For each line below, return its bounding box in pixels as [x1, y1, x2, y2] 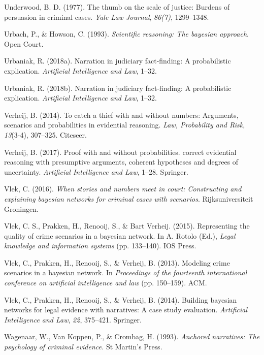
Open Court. [4, 38, 44, 49]
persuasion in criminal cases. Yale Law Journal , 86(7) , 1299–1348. [4, 11, 209, 22]
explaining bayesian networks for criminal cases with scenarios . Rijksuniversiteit [4, 193, 253, 204]
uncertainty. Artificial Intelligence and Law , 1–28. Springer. [4, 166, 188, 177]
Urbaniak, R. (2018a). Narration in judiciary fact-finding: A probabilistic [4, 55, 231, 66]
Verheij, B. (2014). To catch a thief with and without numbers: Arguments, [4, 109, 239, 120]
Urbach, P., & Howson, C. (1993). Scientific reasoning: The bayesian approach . [4, 28, 249, 39]
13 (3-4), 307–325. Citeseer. [4, 129, 87, 140]
